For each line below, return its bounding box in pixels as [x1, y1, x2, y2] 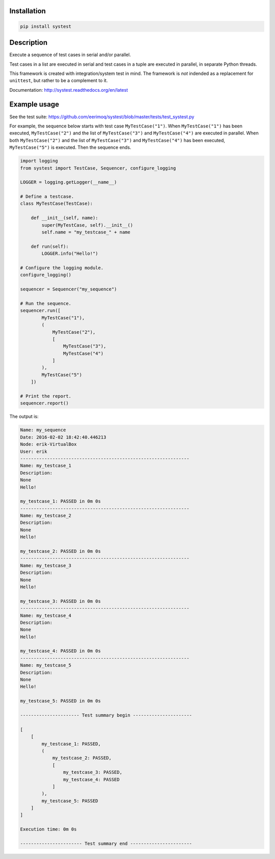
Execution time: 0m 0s [20, 826, 77, 833]
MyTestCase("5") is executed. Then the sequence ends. [9, 144, 131, 150]
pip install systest [20, 23, 71, 29]
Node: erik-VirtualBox [20, 441, 77, 447]
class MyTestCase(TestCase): [20, 201, 93, 206]
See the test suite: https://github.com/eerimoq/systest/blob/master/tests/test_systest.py [9, 114, 195, 120]
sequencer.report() [20, 400, 69, 406]
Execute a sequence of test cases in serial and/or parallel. [9, 51, 131, 58]
